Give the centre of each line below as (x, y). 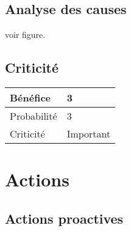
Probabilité (34, 116)
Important (89, 134)
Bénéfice (30, 97)
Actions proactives (64, 218)
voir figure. (25, 35)
